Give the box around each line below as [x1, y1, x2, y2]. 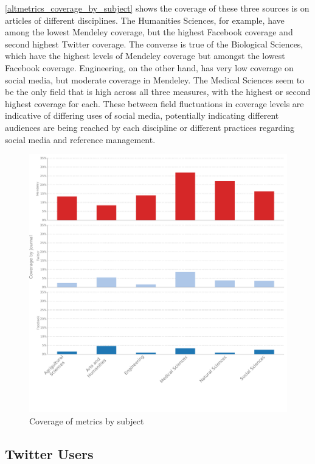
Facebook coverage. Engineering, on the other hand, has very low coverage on [5, 61, 294, 74]
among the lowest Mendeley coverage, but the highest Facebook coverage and [5, 26, 293, 38]
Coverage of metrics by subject [29, 414, 144, 427]
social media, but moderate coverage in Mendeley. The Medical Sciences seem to [5, 73, 305, 86]
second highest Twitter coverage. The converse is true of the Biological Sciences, [5, 37, 303, 50]
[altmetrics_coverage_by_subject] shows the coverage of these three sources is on [5, 2, 310, 14]
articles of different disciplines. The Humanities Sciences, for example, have [5, 13, 285, 26]
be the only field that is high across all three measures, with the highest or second [5, 85, 311, 98]
